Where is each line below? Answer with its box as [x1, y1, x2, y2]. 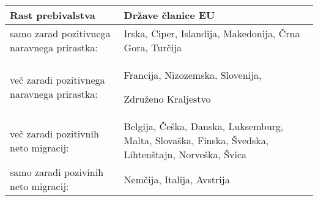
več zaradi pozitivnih [10, 126, 99, 141]
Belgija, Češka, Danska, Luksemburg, [124, 119, 284, 133]
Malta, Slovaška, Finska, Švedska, [124, 133, 269, 147]
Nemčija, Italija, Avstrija [124, 172, 230, 186]
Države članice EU [124, 8, 215, 22]
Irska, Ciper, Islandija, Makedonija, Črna [124, 26, 300, 40]
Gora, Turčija [124, 40, 182, 54]
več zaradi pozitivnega [10, 73, 105, 87]
